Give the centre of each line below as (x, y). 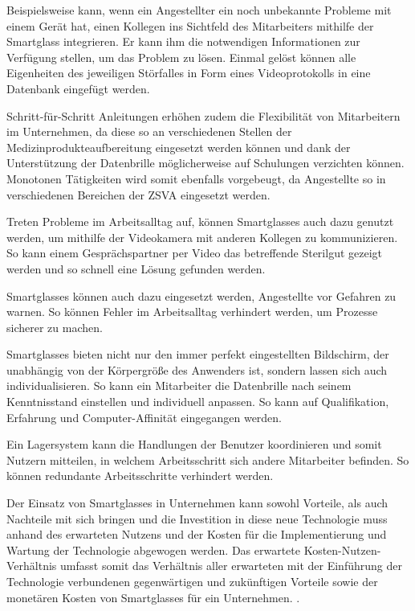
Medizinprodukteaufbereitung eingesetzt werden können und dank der (179, 147)
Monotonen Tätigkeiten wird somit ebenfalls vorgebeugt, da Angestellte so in (196, 178)
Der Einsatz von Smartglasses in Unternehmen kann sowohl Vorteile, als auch (197, 503)
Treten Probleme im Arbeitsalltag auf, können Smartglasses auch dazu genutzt (200, 221)
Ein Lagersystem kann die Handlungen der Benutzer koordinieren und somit (194, 444)
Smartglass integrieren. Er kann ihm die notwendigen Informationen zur (183, 41)
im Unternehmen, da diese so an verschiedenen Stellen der (149, 131)
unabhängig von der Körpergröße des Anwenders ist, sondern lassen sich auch (197, 369)
